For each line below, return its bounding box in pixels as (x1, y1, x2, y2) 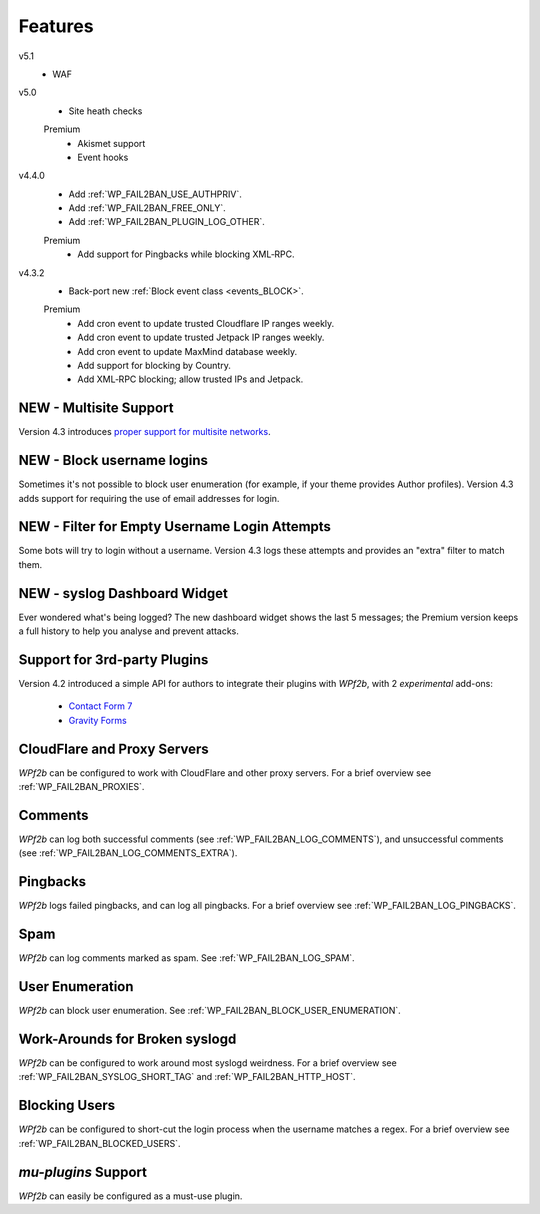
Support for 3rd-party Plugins (18, 651, 209, 668)
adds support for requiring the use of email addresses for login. (18, 492, 280, 504)
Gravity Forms (68, 714, 127, 726)
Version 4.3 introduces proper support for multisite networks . (18, 426, 271, 438)
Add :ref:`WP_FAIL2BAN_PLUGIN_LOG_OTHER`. (68, 216, 265, 228)
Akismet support (77, 137, 146, 149)
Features (18, 15, 94, 37)
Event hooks (77, 151, 129, 163)
